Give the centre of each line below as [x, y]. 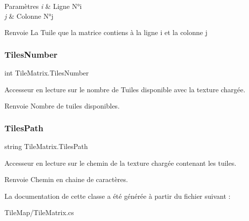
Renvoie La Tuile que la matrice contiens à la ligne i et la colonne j [106, 32]
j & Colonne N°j [29, 16]
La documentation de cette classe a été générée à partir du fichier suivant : [118, 196]
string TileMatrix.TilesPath [46, 146]
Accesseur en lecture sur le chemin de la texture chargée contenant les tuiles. [121, 163]
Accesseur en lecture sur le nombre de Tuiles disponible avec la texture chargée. [125, 89]
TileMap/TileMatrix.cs [39, 212]
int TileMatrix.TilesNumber [47, 73]
